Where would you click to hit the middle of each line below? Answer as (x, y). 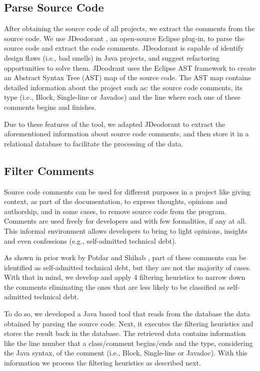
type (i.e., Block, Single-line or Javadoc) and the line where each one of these (122, 97)
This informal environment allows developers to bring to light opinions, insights (126, 230)
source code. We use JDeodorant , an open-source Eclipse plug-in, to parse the (124, 38)
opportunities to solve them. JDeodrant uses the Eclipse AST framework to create (130, 67)
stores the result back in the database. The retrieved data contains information (125, 333)
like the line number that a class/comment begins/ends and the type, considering (128, 343)
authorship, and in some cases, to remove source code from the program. (115, 211)
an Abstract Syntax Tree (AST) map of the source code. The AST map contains (127, 77)
